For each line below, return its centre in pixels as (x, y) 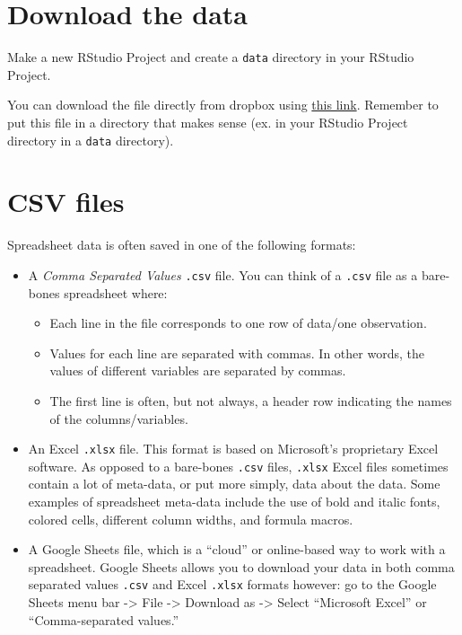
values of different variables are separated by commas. (198, 370)
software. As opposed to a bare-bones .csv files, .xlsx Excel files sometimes (238, 466)
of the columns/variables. (119, 418)
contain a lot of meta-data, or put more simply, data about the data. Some (234, 484)
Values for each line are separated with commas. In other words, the (237, 353)
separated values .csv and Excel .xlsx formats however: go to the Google (232, 584)
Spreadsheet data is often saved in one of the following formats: (182, 245)
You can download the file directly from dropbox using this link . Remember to (223, 105)
